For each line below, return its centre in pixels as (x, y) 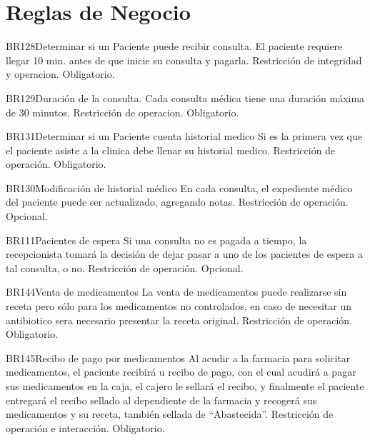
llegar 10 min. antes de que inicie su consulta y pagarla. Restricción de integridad (184, 60)
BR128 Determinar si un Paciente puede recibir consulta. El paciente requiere (174, 46)
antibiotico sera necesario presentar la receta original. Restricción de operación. (179, 320)
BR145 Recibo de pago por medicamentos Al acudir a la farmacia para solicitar (178, 357)
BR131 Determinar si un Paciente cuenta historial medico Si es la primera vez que (184, 136)
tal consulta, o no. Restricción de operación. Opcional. (125, 267)
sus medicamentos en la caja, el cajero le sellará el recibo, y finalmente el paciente (185, 386)
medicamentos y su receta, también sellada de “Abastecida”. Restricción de (170, 414)
